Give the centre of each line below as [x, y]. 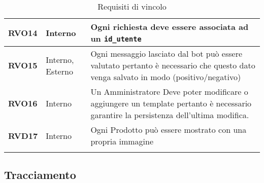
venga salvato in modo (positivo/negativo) [166, 77]
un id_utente [116, 38]
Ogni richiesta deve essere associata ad [170, 27]
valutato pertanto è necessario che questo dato [173, 65]
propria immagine [122, 141]
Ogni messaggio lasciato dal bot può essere [167, 53]
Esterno [59, 71]
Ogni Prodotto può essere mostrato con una [169, 130]
